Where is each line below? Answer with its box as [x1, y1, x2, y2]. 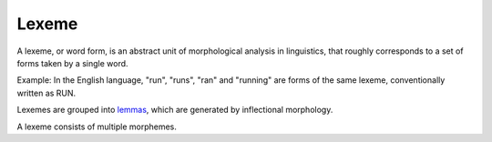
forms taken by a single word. [16, 57, 128, 68]
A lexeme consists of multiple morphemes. [16, 121, 177, 132]
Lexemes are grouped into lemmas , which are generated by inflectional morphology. [16, 105, 333, 116]
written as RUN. [16, 87, 77, 98]
